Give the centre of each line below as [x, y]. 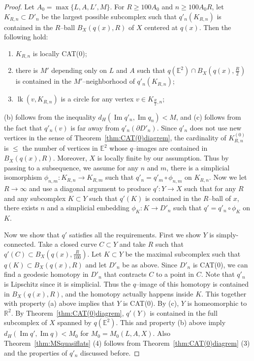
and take [132, 244]
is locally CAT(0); [60, 53]
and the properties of [36, 352]
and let [96, 264]
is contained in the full [184, 312]
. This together [224, 293]
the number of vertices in [60, 148]
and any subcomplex [35, 198]
